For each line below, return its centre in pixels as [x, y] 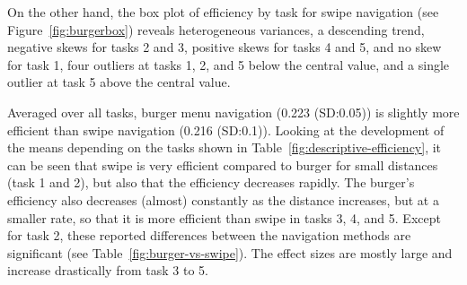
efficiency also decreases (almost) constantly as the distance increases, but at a [223, 199]
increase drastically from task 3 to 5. [108, 270]
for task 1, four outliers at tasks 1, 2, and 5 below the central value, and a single [229, 64]
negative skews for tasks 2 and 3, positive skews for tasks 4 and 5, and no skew [225, 47]
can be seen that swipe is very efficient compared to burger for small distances [223, 164]
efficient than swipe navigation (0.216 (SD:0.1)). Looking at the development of [226, 130]
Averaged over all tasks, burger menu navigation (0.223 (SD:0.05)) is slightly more [233, 112]
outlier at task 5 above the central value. [119, 82]
